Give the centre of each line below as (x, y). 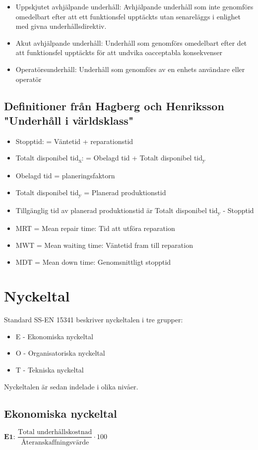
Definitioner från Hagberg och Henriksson (114, 106)
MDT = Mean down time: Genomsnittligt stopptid (93, 262)
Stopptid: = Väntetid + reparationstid (74, 141)
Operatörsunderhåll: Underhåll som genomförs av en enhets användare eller (130, 69)
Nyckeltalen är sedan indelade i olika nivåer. (71, 386)
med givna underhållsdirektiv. (61, 26)
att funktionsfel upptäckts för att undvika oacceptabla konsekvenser (119, 52)
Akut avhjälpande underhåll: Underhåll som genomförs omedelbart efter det (131, 42)
